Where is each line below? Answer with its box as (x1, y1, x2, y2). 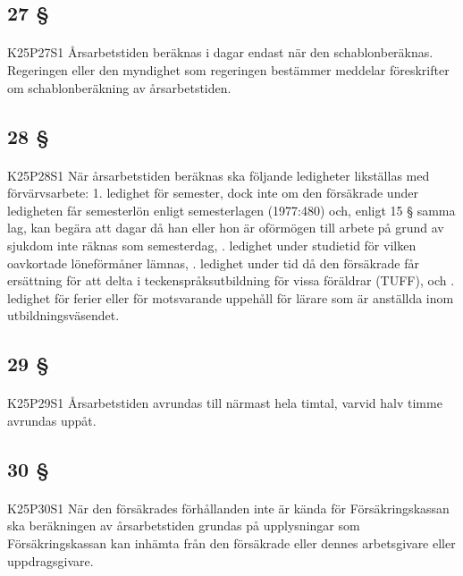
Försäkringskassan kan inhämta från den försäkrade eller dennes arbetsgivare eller (7, 534, 456, 552)
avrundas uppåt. (7, 411, 97, 429)
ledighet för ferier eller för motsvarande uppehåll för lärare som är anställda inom (7, 288, 454, 307)
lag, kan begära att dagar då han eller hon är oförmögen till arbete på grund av (7, 218, 444, 237)
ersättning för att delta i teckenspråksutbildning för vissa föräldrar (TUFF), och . (7, 271, 455, 290)
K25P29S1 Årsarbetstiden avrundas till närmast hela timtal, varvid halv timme (7, 394, 442, 412)
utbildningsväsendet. (7, 306, 120, 325)
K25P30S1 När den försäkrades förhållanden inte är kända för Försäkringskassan (7, 498, 450, 517)
